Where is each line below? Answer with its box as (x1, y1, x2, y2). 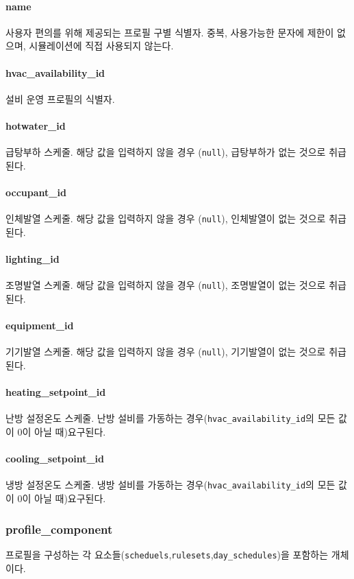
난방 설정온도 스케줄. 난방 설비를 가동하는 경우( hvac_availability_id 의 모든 (5, 411, 336, 425)
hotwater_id (5, 118, 66, 132)
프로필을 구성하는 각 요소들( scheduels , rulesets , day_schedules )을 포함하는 (5, 547, 329, 561)
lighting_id (5, 252, 60, 266)
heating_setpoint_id (5, 385, 106, 399)
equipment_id (5, 318, 74, 333)
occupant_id (5, 185, 66, 200)
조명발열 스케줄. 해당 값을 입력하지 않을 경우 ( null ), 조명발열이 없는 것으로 (5, 278, 326, 292)
